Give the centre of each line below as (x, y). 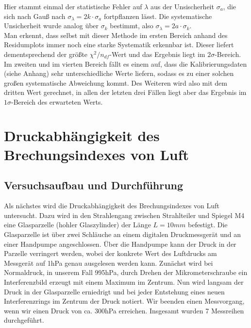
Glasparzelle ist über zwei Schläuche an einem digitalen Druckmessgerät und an (123, 234)
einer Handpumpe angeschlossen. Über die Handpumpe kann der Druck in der (120, 244)
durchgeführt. (24, 320)
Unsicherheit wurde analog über (51, 26)
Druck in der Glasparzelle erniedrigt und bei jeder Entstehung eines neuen (114, 291)
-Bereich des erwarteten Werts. (57, 101)
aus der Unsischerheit (182, 6)
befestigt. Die (208, 225)
